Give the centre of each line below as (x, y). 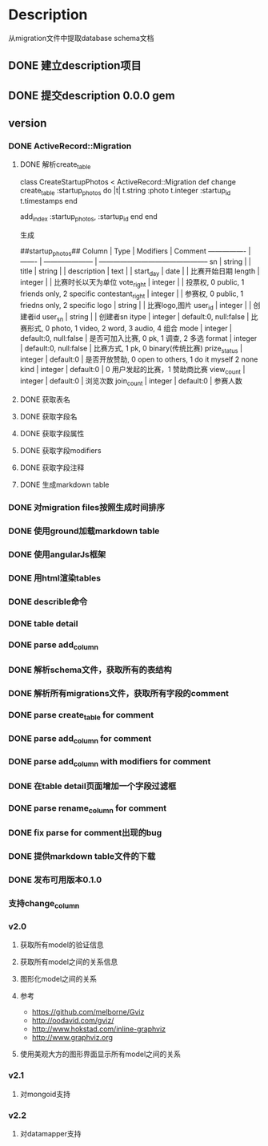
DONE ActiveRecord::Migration (70, 146)
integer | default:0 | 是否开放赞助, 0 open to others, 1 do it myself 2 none (139, 359)
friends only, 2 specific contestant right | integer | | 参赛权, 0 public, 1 (132, 294)
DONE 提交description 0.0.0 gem (92, 95)
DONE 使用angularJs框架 (57, 554)
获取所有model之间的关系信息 (69, 962)
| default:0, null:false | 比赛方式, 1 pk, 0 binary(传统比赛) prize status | (131, 349)
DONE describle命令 (48, 601)
